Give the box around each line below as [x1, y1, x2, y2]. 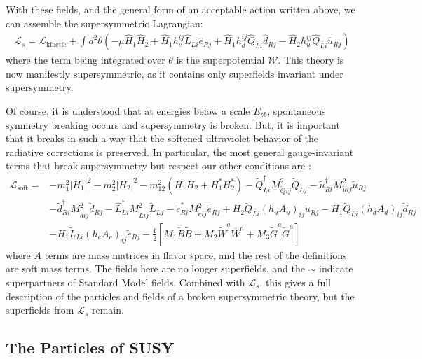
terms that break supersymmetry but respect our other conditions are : [6, 158, 311, 173]
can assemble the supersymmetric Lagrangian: [6, 15, 203, 30]
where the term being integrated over [6, 52, 165, 67]
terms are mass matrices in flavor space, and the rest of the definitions [44, 247, 347, 262]
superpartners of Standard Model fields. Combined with [6, 274, 245, 289]
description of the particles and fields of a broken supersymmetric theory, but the [6, 288, 355, 303]
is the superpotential [176, 52, 265, 67]
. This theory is [278, 52, 344, 67]
